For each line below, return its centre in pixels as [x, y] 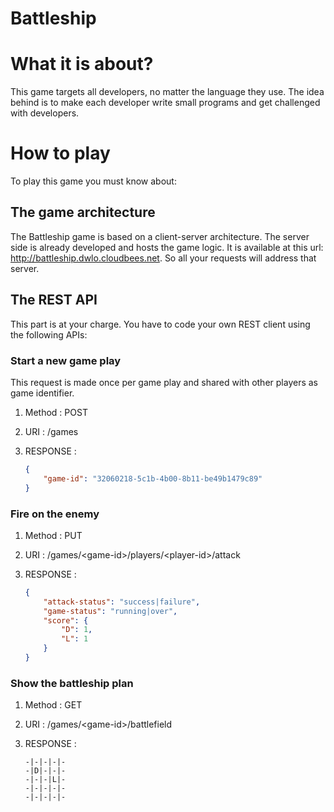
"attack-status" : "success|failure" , [122, 602]
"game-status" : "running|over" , [110, 611]
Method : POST [56, 412]
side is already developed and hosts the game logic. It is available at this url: [167, 247]
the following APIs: [49, 334]
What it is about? [82, 64]
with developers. [45, 113]
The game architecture [83, 212]
